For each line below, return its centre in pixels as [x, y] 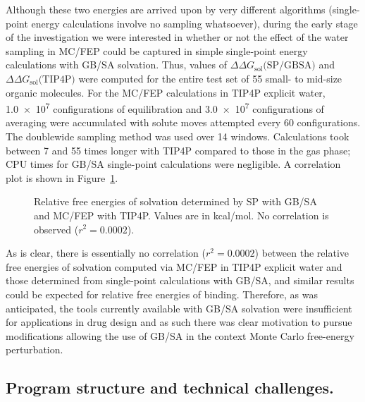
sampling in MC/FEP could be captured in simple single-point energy [157, 50]
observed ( [56, 229]
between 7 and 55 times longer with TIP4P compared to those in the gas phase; [178, 150]
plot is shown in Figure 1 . [62, 177]
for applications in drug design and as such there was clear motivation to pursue [179, 322]
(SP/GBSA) [289, 66]
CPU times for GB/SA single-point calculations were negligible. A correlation [173, 164]
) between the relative [302, 253]
